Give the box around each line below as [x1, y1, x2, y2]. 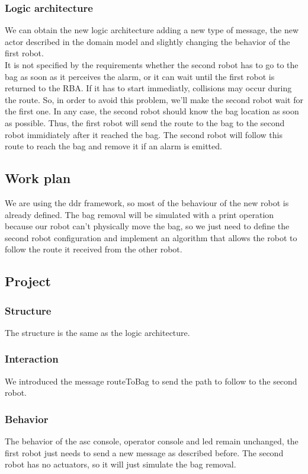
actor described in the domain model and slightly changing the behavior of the [5, 35, 290, 47]
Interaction [5, 351, 59, 366]
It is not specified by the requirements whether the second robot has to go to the [5, 59, 299, 71]
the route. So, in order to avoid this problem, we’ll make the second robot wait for [5, 93, 303, 105]
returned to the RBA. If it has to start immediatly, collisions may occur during [5, 82, 292, 94]
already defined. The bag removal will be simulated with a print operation [5, 208, 274, 220]
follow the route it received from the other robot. [5, 243, 182, 255]
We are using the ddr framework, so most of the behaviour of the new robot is [5, 196, 289, 209]
